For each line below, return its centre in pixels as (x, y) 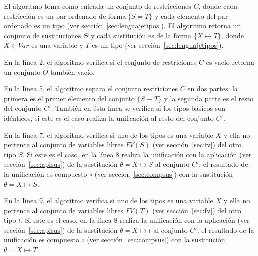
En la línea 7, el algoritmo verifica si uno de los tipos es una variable (109, 134)
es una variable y (57, 45)
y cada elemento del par (191, 16)
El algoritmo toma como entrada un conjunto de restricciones (98, 6)
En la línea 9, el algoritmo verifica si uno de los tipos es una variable (109, 200)
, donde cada (218, 6)
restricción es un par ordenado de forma (65, 16)
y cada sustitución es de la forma (141, 35)
